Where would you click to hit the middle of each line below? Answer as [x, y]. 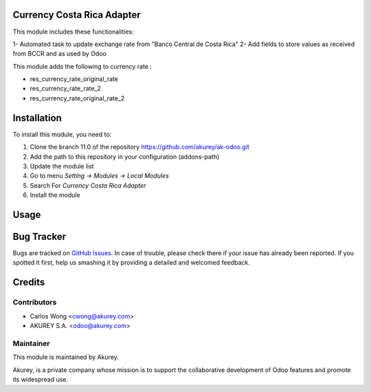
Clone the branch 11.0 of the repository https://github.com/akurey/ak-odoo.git [140, 147]
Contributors [35, 303]
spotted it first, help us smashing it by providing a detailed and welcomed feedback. [131, 263]
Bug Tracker [40, 236]
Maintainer [31, 343]
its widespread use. [41, 379]
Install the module [55, 195]
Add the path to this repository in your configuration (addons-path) [125, 156]
